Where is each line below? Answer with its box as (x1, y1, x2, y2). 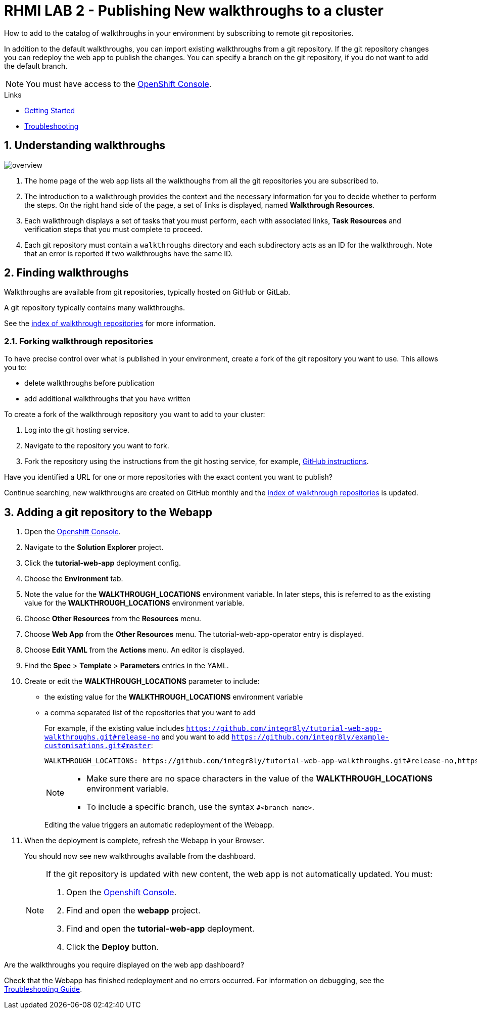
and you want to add (161, 732, 230, 742)
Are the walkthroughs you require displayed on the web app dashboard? (4, 960, 245, 970)
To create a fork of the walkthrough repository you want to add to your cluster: (4, 410, 265, 419)
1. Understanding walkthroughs (4, 139, 165, 152)
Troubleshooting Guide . (4, 985, 82, 994)
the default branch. (4, 61, 68, 70)
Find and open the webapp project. (66, 905, 201, 916)
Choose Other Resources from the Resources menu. (24, 614, 202, 623)
